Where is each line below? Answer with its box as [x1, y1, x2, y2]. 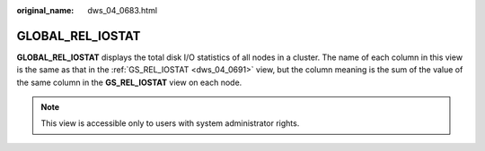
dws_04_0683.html [87, 5, 157, 15]
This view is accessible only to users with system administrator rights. [40, 118, 300, 129]
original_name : [16, 5, 75, 15]
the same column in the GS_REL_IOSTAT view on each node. [16, 77, 242, 88]
